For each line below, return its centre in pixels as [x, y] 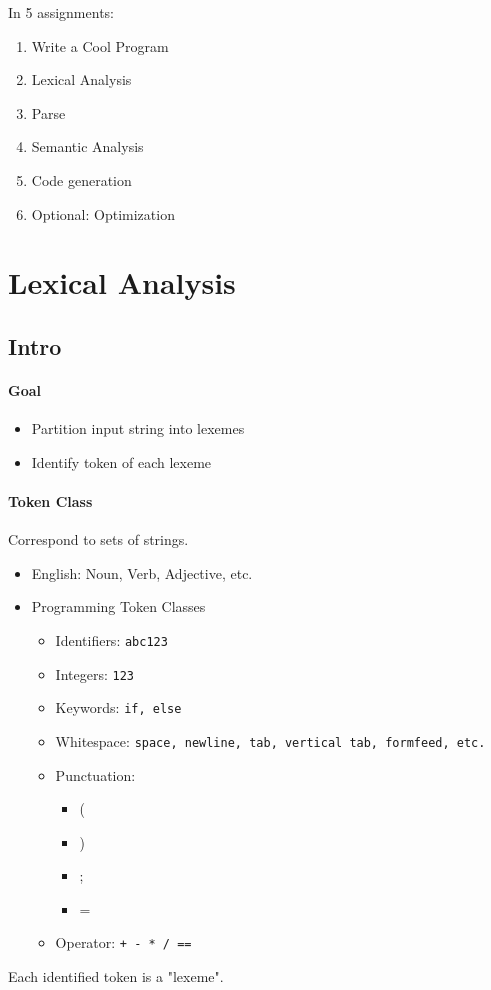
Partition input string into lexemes [138, 428]
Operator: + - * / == [123, 942]
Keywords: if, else [118, 707]
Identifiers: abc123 [111, 639]
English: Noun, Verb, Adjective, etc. [142, 572]
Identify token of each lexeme [121, 461]
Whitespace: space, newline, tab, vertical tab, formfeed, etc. [270, 740]
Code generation [81, 179]
